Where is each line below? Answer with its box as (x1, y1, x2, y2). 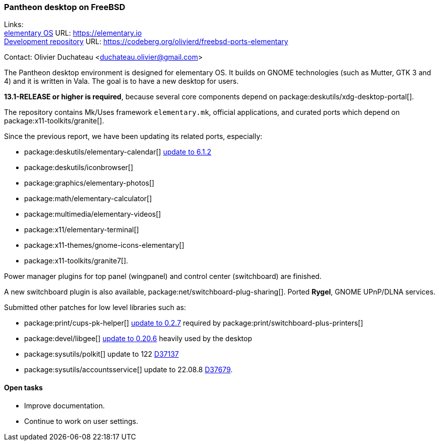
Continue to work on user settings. (24, 416, 139, 425)
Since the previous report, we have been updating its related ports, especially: (4, 132, 263, 141)
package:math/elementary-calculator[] (24, 194, 152, 203)
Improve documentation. (24, 401, 105, 410)
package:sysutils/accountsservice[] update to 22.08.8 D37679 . (24, 365, 233, 374)
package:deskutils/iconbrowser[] (24, 163, 134, 172)
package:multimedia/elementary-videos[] (24, 210, 161, 219)
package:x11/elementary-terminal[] (24, 225, 139, 234)
